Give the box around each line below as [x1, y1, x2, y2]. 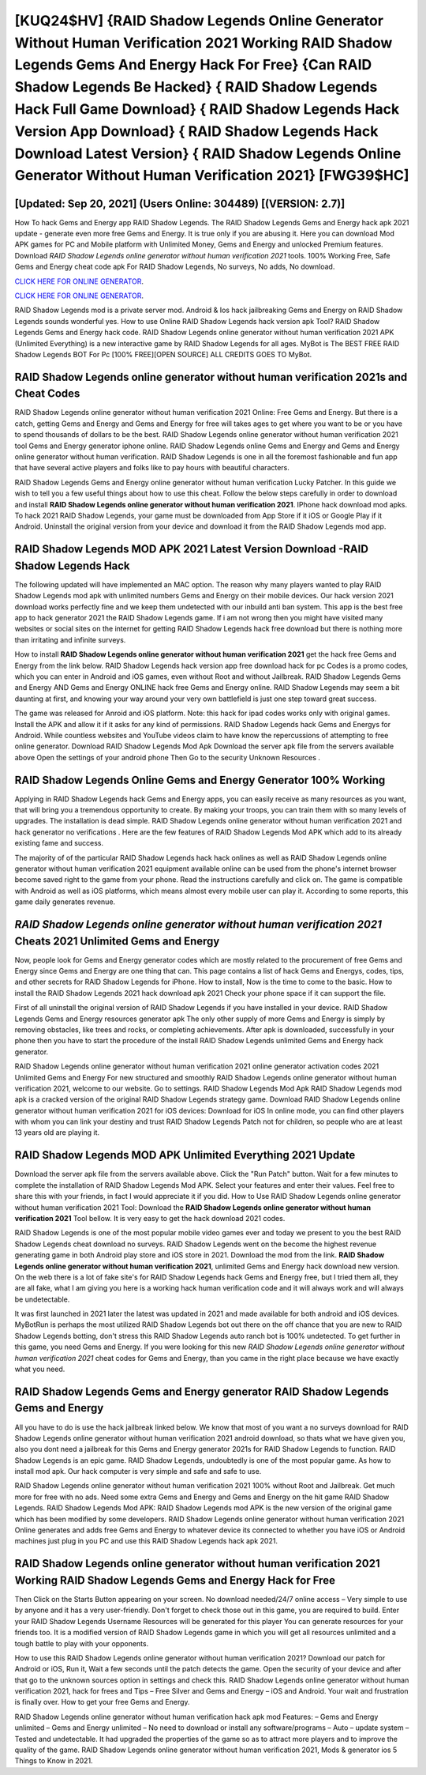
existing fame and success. [14, 839, 104, 848]
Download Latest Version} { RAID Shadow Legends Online [14, 145, 402, 162]
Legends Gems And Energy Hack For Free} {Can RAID [14, 56, 372, 74]
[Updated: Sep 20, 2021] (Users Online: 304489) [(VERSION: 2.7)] [14, 197, 346, 210]
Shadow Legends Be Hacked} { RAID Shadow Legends [14, 78, 378, 96]
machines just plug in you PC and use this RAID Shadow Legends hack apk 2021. [14, 1536, 278, 1546]
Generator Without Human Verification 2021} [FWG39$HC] [14, 167, 409, 185]
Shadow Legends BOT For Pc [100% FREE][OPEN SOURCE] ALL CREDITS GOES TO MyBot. [14, 349, 312, 359]
